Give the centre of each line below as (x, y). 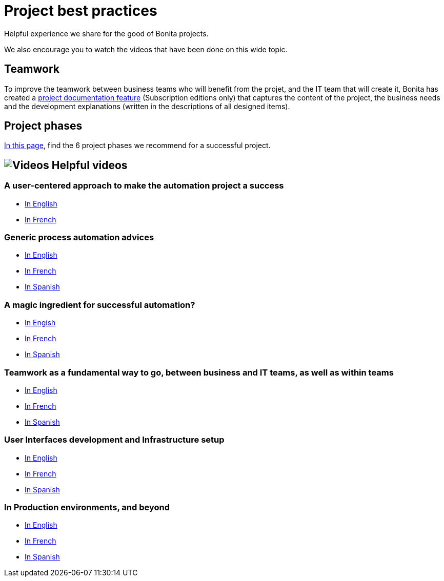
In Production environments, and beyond (87, 507)
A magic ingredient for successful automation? (100, 305)
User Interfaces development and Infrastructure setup (114, 440)
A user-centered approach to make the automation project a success (144, 186)
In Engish (40, 323)
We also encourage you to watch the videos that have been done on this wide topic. (146, 49)
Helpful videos (89, 165)
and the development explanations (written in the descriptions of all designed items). (147, 106)
